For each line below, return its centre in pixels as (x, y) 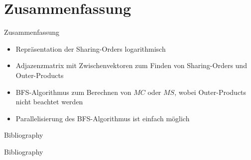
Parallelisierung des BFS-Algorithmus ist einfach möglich (103, 118)
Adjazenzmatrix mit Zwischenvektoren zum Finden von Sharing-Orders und (131, 65)
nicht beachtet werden (49, 102)
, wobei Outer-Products (210, 92)
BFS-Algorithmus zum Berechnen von (73, 92)
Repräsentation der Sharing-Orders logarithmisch (91, 48)
